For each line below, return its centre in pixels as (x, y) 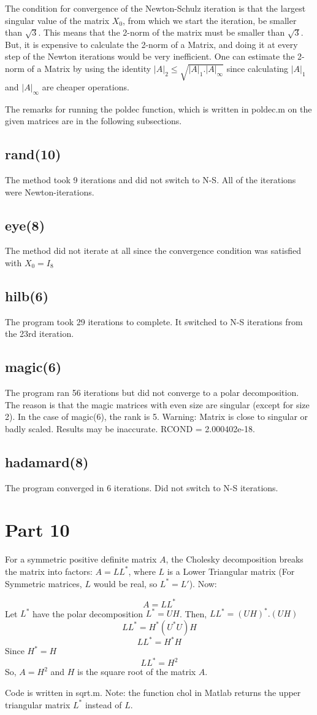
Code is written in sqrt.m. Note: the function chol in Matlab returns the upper (153, 692)
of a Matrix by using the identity (89, 68)
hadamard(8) (47, 461)
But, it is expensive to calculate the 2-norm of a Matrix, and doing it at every (151, 44)
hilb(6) (27, 295)
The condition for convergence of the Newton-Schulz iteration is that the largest (155, 8)
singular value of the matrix (57, 20)
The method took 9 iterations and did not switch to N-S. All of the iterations (151, 179)
